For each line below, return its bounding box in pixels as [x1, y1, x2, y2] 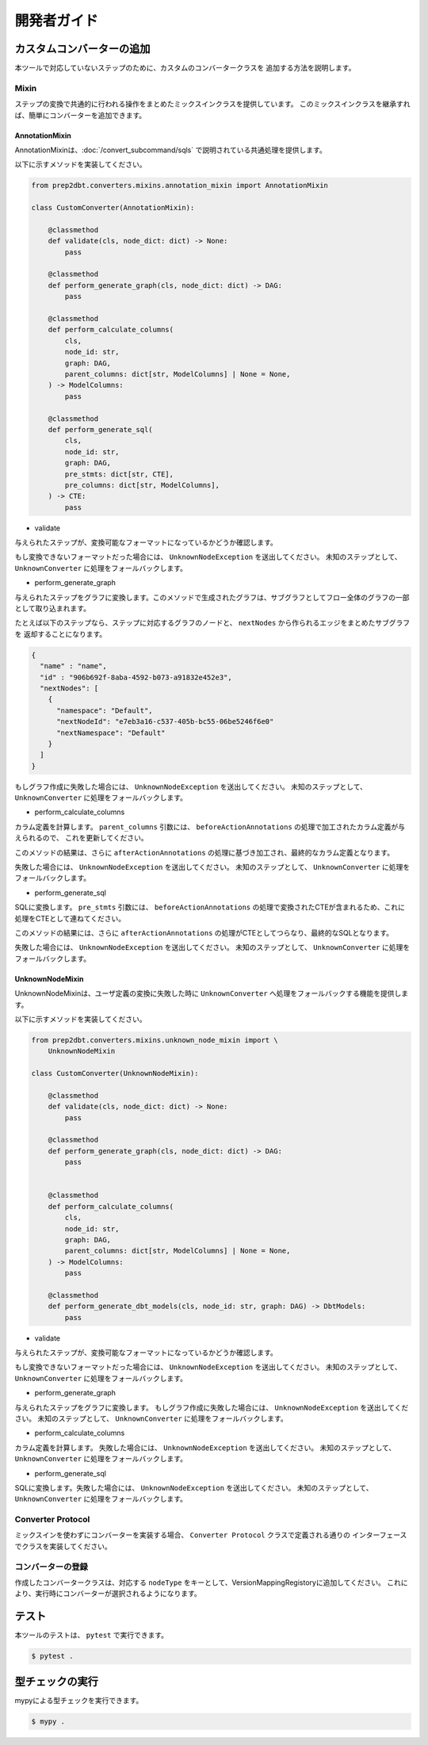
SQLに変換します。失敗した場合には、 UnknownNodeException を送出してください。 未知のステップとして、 [14, 1483, 373, 1492]
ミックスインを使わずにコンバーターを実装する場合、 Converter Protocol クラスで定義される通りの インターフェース [14, 1530, 407, 1540]
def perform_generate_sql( [48, 425, 154, 434]
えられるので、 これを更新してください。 [14, 833, 148, 843]
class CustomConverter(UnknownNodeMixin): [31, 1069, 199, 1078]
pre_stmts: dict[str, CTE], [64, 469, 174, 479]
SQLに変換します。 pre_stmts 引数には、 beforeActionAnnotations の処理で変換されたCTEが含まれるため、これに [14, 902, 406, 912]
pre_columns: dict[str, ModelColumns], [64, 480, 220, 489]
